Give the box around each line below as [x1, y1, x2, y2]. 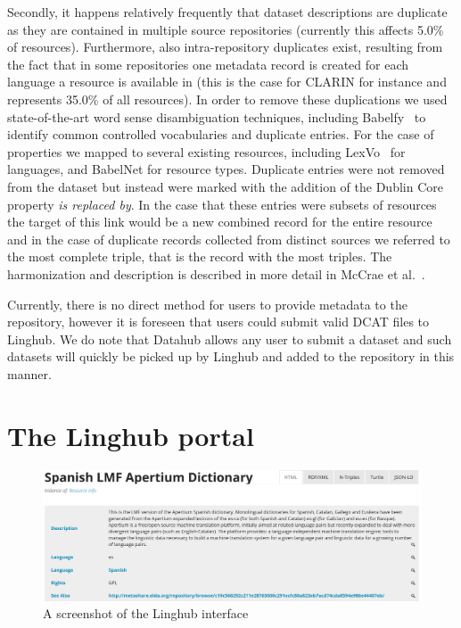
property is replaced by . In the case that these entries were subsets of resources [7, 194, 437, 213]
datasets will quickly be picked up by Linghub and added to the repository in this [7, 347, 455, 366]
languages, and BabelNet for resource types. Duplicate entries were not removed [7, 160, 445, 178]
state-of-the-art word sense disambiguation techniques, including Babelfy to [7, 107, 426, 126]
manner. [7, 364, 52, 383]
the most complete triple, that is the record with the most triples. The [7, 247, 392, 266]
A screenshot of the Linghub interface [43, 604, 249, 623]
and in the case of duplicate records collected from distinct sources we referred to [7, 229, 450, 248]
